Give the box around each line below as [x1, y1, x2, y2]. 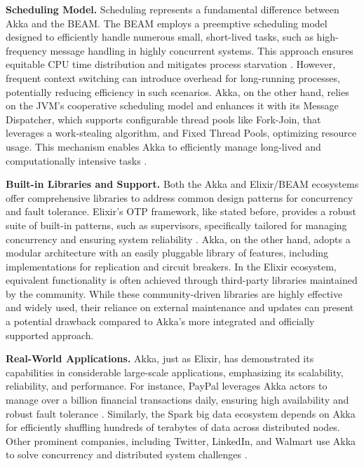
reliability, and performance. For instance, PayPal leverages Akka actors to [6, 378, 328, 393]
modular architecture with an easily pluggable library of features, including [6, 245, 329, 260]
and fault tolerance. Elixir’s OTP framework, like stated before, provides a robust [6, 204, 356, 219]
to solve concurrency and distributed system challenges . [6, 447, 248, 462]
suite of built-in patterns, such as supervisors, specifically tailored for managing [6, 217, 347, 232]
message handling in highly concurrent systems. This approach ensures [50, 43, 353, 57]
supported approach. [6, 327, 94, 342]
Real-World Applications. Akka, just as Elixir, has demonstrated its [6, 351, 314, 366]
